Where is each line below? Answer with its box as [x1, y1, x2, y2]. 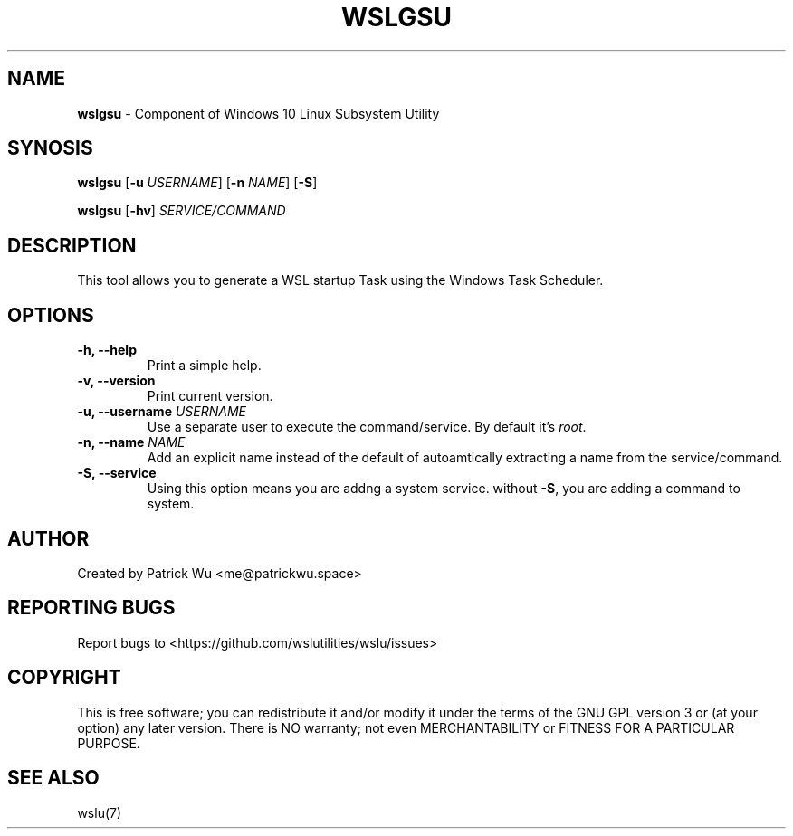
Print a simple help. [147, 357, 262, 374]
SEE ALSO [7, 766, 100, 790]
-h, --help [77, 342, 137, 358]
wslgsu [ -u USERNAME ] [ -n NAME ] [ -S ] [77, 175, 318, 191]
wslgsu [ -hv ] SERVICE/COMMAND [77, 203, 286, 219]
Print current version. [147, 388, 273, 404]
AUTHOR [7, 527, 90, 550]
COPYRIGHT [7, 666, 121, 689]
